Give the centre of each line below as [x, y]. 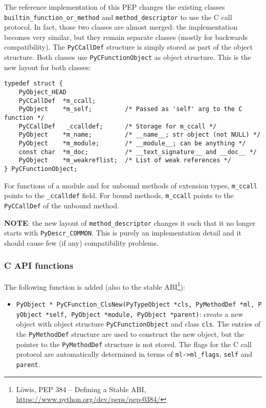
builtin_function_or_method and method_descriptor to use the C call [118, 17]
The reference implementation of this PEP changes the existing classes [115, 7]
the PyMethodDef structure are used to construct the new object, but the [130, 334]
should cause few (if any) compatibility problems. [82, 242]
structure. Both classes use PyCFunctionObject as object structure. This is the [128, 57]
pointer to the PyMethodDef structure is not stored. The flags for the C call [134, 344]
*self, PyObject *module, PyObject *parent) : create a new [145, 314]
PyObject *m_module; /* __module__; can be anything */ [132, 143]
